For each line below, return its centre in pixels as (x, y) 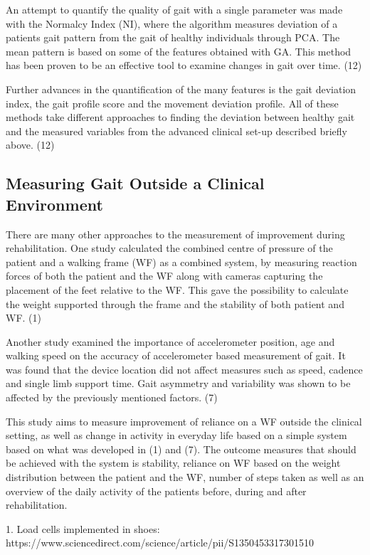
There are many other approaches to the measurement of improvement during (175, 234)
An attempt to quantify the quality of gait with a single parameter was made (174, 9)
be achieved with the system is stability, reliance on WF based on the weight (173, 463)
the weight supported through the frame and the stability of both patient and (175, 303)
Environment (54, 204)
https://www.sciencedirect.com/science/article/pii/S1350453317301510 (160, 543)
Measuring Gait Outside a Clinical (135, 183)
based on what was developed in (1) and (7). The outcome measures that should (181, 449)
